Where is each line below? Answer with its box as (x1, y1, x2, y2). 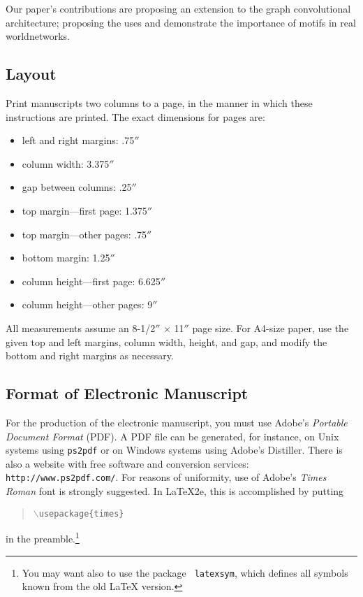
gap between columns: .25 (22, 180, 132, 194)
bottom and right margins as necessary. (6, 348, 174, 363)
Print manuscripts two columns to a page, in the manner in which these (6, 95, 313, 110)
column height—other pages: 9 (22, 297, 153, 312)
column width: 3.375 (22, 156, 110, 171)
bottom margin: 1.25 (22, 250, 110, 265)
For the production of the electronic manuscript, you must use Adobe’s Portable (6, 415, 348, 429)
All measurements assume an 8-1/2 (6, 320, 156, 335)
